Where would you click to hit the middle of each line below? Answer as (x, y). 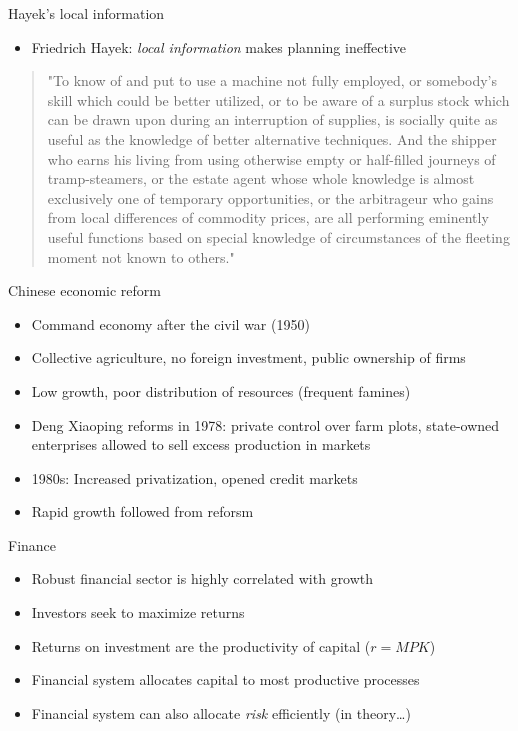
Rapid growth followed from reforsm (142, 511)
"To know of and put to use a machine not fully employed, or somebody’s (272, 80)
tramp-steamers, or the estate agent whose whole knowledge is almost (261, 178)
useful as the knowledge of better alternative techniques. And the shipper (272, 138)
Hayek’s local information (86, 13)
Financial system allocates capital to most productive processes (225, 679)
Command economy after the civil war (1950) (170, 323)
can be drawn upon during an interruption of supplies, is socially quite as (272, 119)
